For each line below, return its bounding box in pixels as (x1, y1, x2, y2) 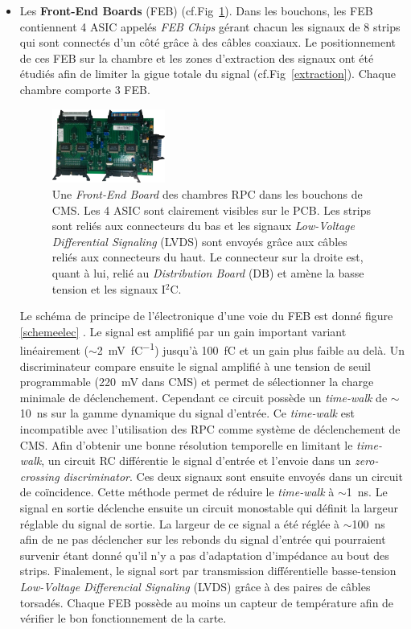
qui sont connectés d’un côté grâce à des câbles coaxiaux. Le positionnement (19, 34, 397, 51)
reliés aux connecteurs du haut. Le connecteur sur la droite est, (51, 249, 364, 265)
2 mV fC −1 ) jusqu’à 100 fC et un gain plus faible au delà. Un (97, 339, 405, 359)
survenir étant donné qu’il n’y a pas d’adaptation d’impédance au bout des (19, 546, 389, 563)
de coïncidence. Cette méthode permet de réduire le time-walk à (19, 483, 335, 500)
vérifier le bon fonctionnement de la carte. (19, 610, 227, 627)
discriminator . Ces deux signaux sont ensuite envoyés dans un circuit (63, 467, 403, 484)
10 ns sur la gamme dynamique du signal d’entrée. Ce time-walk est (19, 405, 355, 421)
